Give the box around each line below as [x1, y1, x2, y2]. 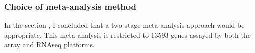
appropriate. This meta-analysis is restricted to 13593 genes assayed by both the [4, 29, 251, 40]
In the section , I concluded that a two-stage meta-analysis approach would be [4, 20, 245, 30]
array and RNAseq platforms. [4, 39, 95, 50]
